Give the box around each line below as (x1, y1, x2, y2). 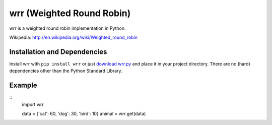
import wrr (22, 101, 44, 107)
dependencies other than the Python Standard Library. (9, 68, 123, 74)
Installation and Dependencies (9, 47, 107, 56)
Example (9, 81, 37, 90)
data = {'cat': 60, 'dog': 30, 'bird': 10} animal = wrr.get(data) (22, 110, 146, 116)
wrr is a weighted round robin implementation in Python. (9, 25, 126, 31)
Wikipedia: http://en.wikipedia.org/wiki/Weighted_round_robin (9, 34, 138, 40)
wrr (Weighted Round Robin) (9, 8, 131, 19)
